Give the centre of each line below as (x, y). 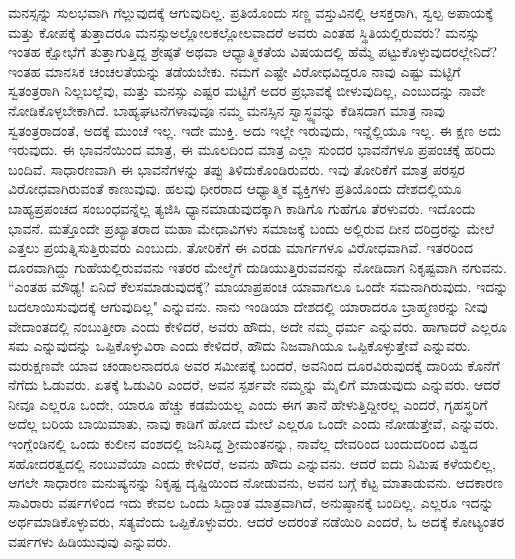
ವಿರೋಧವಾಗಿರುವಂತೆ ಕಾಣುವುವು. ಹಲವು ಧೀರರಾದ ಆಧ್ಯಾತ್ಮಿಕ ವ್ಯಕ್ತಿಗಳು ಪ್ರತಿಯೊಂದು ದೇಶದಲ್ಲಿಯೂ (235, 188)
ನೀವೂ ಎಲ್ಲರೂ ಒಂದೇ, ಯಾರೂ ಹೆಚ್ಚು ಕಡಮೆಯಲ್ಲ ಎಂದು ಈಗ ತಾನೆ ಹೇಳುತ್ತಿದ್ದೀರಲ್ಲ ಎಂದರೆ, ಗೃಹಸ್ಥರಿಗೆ (248, 403)
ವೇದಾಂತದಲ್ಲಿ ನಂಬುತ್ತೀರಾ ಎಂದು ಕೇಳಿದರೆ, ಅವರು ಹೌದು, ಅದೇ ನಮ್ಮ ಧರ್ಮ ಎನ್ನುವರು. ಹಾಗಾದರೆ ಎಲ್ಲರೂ (258, 325)
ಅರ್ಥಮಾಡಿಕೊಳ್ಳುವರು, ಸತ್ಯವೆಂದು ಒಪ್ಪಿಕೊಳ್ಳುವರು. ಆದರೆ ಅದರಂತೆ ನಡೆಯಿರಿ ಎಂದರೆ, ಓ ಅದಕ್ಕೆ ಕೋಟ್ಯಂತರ (256, 521)
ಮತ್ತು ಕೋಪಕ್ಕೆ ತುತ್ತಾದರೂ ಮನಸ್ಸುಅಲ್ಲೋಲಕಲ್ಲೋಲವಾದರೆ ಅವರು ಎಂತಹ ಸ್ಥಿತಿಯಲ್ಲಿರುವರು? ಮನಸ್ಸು (244, 31)
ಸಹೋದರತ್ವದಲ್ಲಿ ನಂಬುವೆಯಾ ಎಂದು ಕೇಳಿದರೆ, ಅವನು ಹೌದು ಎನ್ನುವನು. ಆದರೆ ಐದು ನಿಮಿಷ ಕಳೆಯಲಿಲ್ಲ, (252, 462)
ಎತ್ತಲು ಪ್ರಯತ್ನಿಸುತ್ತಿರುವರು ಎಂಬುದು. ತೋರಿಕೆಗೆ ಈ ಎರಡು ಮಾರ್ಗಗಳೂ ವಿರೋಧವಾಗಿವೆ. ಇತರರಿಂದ (241, 247)
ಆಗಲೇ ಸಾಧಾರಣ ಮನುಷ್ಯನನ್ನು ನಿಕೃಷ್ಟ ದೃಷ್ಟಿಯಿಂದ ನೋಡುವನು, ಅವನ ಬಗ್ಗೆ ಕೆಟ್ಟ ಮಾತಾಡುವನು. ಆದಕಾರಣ (255, 482)
